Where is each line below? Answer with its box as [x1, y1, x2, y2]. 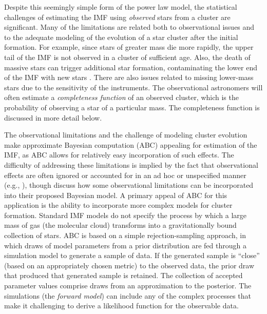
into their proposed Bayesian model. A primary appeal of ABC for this [4, 189, 227, 200]
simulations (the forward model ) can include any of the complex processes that [4, 290, 251, 301]
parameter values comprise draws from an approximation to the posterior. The [4, 280, 252, 291]
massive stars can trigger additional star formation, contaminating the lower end [4, 62, 257, 72]
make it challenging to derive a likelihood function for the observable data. [4, 300, 239, 311]
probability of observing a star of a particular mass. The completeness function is [4, 102, 260, 112]
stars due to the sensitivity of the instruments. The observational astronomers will [4, 82, 263, 92]
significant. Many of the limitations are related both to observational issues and [4, 22, 255, 32]
